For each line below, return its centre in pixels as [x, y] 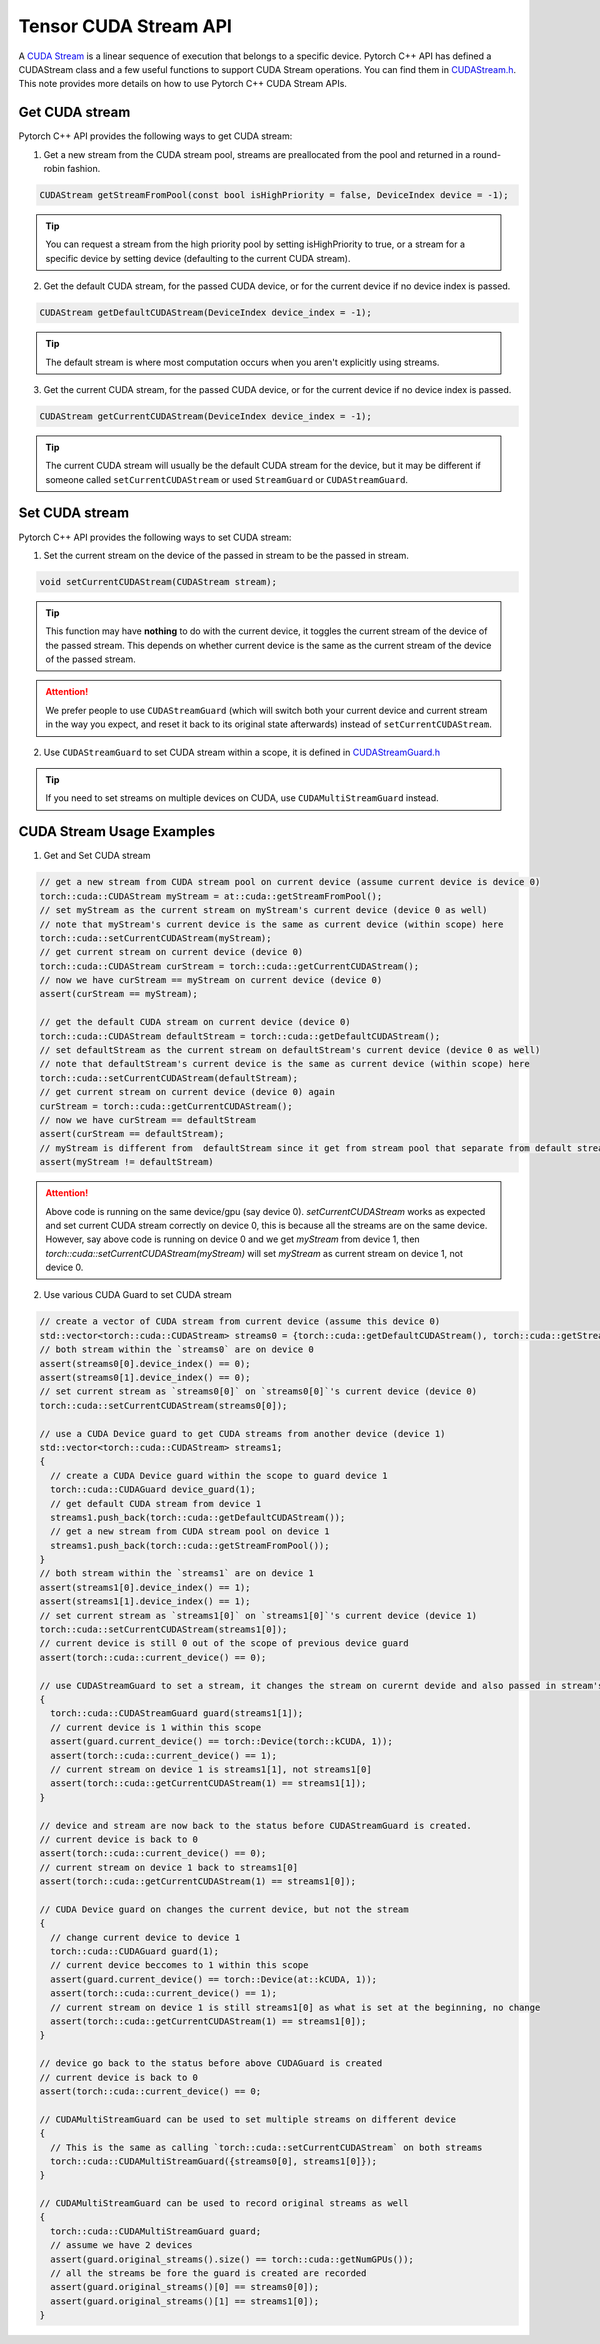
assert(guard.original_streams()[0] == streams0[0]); [185, 2287]
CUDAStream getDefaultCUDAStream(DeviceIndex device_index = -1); [205, 313]
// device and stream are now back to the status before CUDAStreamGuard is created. [255, 1825]
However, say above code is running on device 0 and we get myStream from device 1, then [232, 1239]
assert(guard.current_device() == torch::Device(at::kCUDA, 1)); [214, 1979]
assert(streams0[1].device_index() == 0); [145, 1378]
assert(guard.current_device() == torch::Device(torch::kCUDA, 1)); [222, 1741]
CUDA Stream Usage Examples [116, 831]
